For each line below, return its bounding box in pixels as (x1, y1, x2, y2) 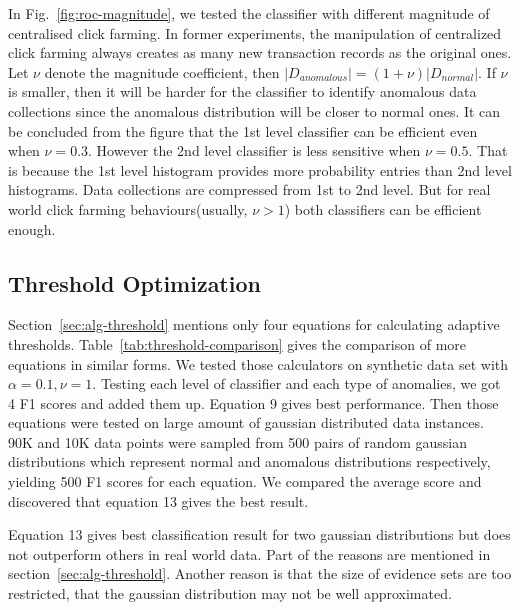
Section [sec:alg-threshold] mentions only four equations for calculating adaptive (8, 314, 500, 335)
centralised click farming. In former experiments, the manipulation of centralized (8, 22, 502, 43)
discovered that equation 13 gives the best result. (8, 490, 309, 511)
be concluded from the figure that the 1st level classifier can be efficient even (8, 120, 478, 141)
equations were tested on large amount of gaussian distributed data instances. (8, 412, 484, 433)
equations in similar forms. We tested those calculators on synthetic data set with (8, 353, 509, 374)
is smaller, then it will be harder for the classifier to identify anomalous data (8, 81, 477, 102)
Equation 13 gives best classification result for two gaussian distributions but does (8, 524, 511, 545)
